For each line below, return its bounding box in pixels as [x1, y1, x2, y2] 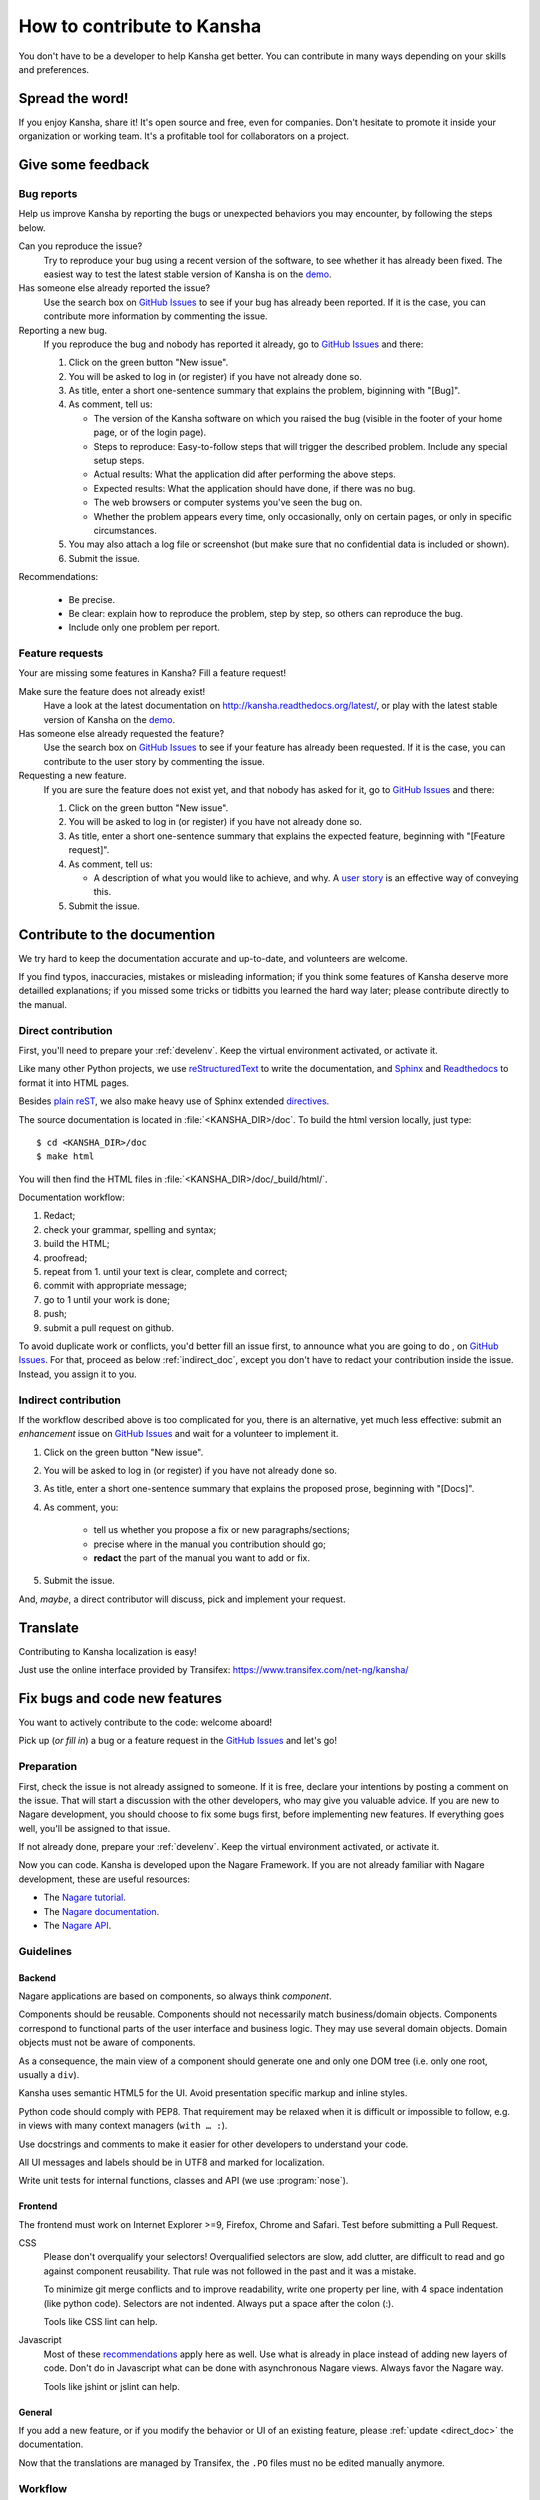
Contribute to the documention [18, 926, 216, 943]
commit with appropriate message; [43, 1280, 187, 1292]
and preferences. [18, 63, 90, 75]
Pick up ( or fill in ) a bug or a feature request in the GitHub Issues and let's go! [18, 1735, 337, 1747]
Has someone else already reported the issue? [18, 282, 211, 294]
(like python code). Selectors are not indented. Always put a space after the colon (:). [43, 2297, 394, 2309]
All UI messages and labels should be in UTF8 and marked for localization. [18, 2156, 325, 2168]
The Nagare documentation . [43, 1905, 160, 1917]
